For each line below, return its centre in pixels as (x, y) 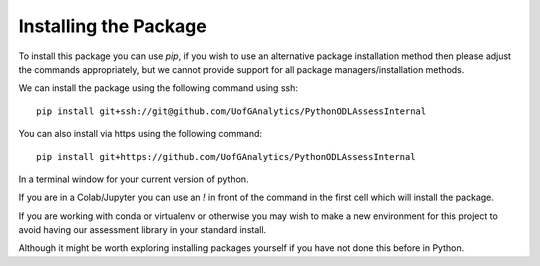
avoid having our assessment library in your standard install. (142, 230)
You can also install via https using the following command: (140, 134)
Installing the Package (112, 26)
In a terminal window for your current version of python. (133, 179)
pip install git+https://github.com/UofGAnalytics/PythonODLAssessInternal (226, 156)
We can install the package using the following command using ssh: (158, 88)
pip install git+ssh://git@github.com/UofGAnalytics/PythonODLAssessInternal (231, 111)
